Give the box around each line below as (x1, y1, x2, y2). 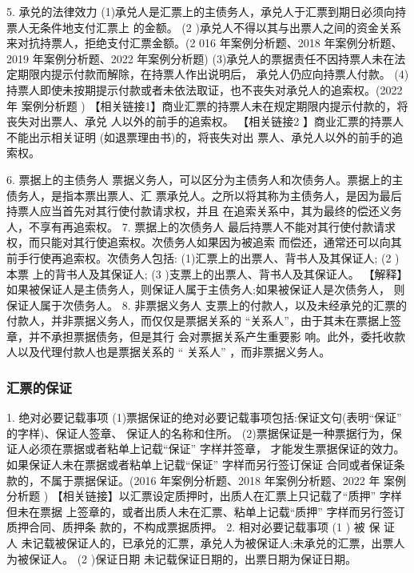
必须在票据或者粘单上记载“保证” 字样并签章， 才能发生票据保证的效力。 (28, 440, 405, 457)
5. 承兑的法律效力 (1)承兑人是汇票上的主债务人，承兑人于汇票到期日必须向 (6, 3, 396, 19)
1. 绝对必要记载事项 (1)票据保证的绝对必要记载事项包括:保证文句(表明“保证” (6, 409, 402, 426)
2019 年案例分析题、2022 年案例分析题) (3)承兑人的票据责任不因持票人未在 (6, 50, 395, 66)
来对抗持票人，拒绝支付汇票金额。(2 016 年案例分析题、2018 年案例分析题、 (6, 34, 403, 51)
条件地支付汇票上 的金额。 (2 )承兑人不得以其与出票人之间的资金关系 (39, 18, 401, 35)
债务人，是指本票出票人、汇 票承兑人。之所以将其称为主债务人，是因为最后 (6, 186, 402, 203)
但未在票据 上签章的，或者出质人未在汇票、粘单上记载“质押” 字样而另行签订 (6, 503, 405, 519)
